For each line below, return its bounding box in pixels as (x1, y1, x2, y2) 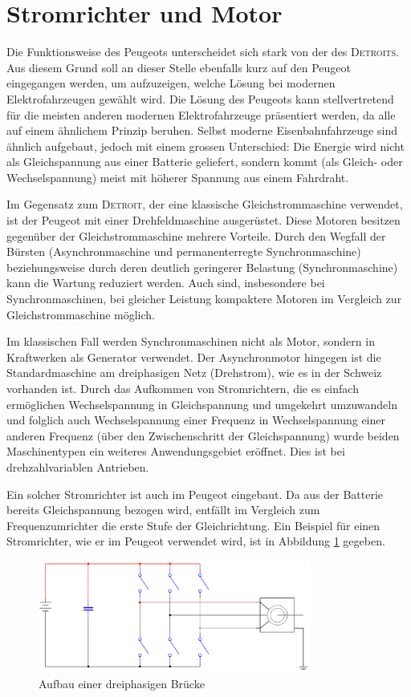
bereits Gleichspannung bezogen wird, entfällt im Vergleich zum (6, 501, 320, 518)
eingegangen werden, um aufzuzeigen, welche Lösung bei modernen (6, 75, 336, 91)
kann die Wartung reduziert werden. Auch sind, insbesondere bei (6, 274, 325, 291)
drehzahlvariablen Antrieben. (6, 458, 149, 475)
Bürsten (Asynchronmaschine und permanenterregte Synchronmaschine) (6, 243, 361, 260)
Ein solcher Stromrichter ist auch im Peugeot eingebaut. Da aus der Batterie (6, 485, 384, 502)
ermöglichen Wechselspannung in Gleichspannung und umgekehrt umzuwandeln (6, 395, 397, 412)
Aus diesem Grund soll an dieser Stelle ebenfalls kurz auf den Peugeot (6, 59, 351, 75)
